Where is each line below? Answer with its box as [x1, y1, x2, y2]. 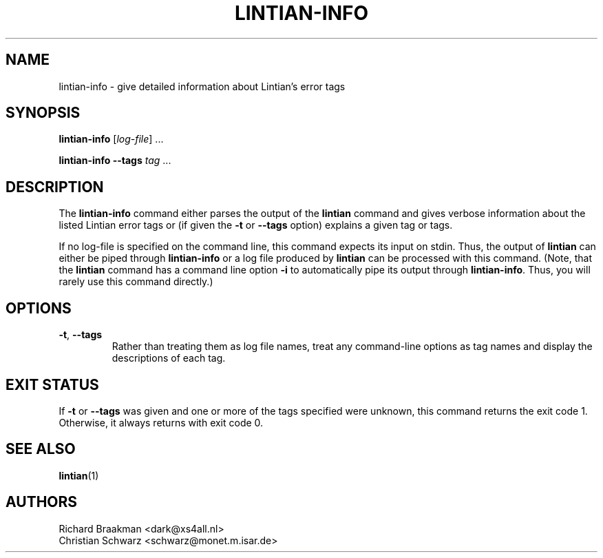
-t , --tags [59, 329, 103, 341]
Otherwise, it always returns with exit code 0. [59, 416, 264, 428]
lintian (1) [59, 469, 99, 482]
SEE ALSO [6, 440, 76, 458]
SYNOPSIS [6, 104, 81, 122]
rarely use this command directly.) [59, 276, 213, 288]
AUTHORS [6, 493, 78, 511]
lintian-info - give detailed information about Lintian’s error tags [59, 80, 346, 92]
